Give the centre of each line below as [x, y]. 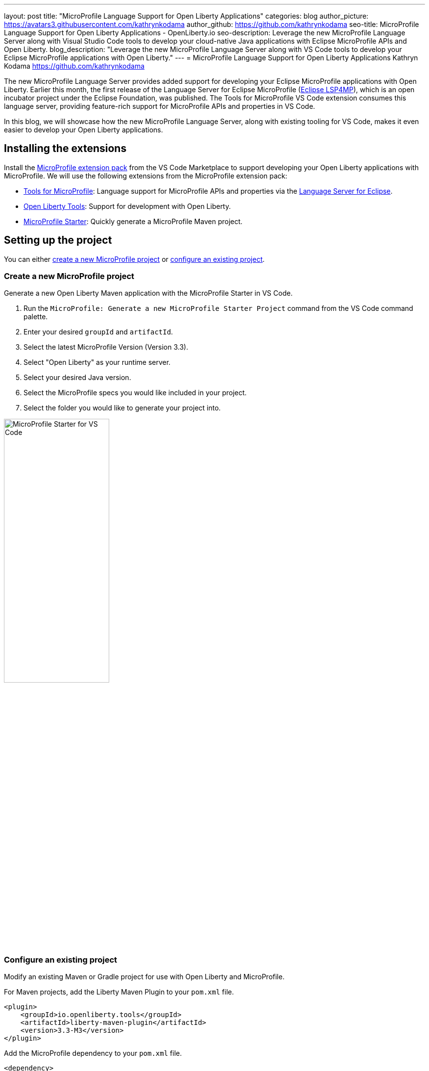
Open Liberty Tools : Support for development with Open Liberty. [127, 206]
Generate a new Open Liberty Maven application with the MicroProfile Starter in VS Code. [148, 293]
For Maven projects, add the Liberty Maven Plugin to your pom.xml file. [119, 992]
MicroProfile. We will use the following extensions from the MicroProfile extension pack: [146, 176]
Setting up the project [58, 240]
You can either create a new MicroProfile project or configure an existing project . [134, 259]
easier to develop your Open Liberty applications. [83, 130]
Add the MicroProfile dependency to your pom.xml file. [93, 1053]
